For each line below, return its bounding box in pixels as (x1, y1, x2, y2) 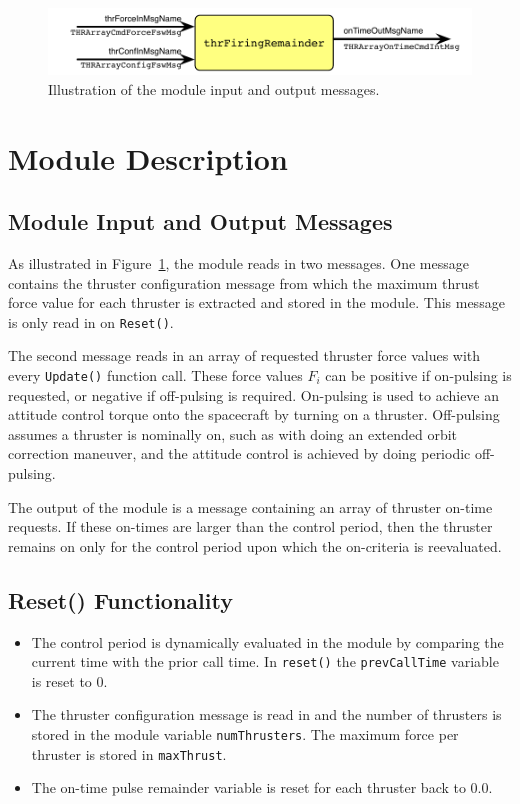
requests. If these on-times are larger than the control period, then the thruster (8, 516, 493, 537)
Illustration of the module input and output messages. (48, 78, 380, 99)
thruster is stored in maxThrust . (31, 743, 227, 764)
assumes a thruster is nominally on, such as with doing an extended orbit (8, 423, 458, 444)
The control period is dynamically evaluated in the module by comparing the (31, 631, 504, 652)
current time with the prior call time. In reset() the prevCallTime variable (31, 651, 499, 672)
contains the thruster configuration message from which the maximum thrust (8, 272, 480, 293)
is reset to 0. (31, 670, 108, 691)
